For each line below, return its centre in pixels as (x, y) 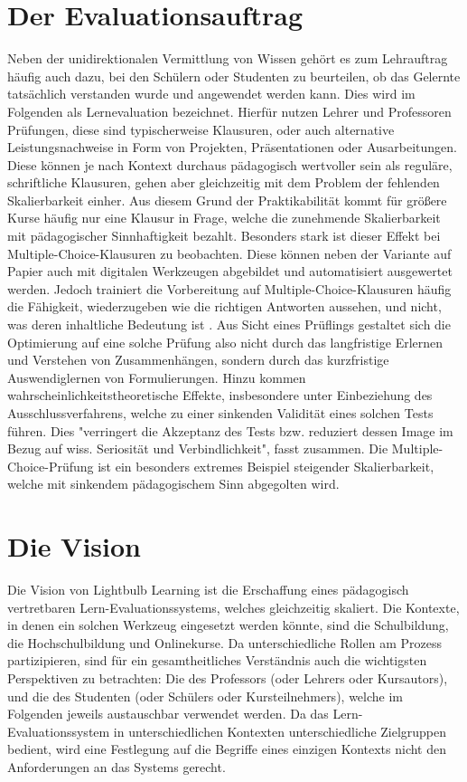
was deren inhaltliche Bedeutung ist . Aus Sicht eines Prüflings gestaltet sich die (229, 324)
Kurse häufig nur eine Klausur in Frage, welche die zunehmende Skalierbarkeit (224, 218)
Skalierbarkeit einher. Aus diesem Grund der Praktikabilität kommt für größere (227, 200)
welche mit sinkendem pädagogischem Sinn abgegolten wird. (173, 484)
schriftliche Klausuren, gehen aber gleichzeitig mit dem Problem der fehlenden (224, 182)
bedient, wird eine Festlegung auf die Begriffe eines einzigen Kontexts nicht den (227, 749)
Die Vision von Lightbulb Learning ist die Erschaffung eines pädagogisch (208, 590)
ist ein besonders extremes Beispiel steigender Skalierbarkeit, (266, 466)
